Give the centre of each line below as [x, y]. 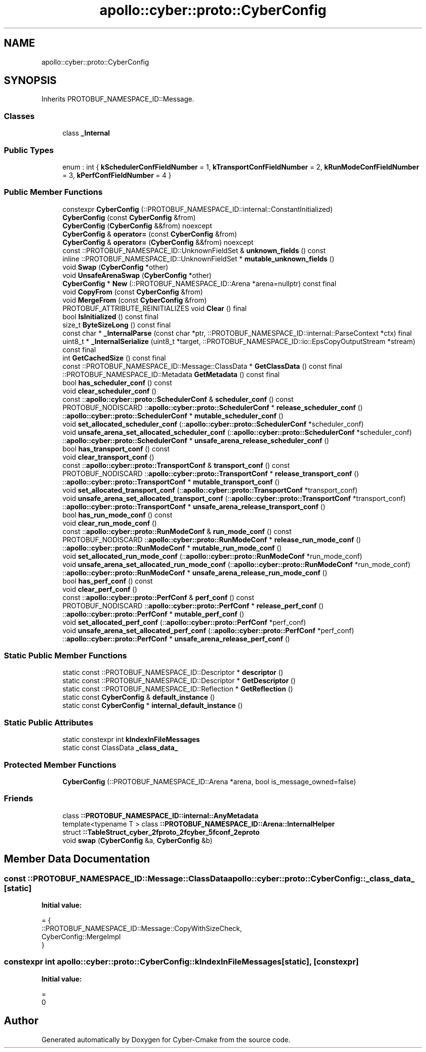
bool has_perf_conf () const [107, 581]
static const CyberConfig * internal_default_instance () [153, 706]
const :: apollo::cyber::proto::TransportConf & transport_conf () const [176, 465]
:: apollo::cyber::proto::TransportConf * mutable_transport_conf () [171, 482]
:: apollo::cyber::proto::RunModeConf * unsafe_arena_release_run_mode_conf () [195, 572]
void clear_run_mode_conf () [110, 523]
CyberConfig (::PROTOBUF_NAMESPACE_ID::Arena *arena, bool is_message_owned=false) [209, 781]
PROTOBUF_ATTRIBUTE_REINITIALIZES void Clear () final [155, 308]
